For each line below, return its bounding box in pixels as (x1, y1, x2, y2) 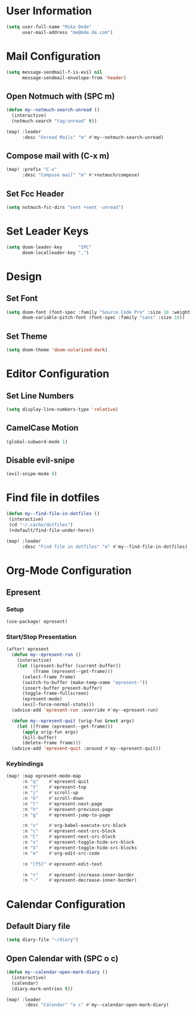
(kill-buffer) (21, 734, 58, 741)
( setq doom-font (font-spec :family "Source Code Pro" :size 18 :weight (6, 309, 191, 315)
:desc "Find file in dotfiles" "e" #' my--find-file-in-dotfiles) (21, 544, 188, 550)
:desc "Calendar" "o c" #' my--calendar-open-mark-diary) (24, 1002, 169, 1008)
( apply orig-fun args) (21, 729, 79, 735)
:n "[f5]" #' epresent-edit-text (21, 861, 102, 867)
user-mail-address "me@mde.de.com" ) (21, 29, 113, 35)
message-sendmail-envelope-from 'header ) (21, 74, 127, 81)
